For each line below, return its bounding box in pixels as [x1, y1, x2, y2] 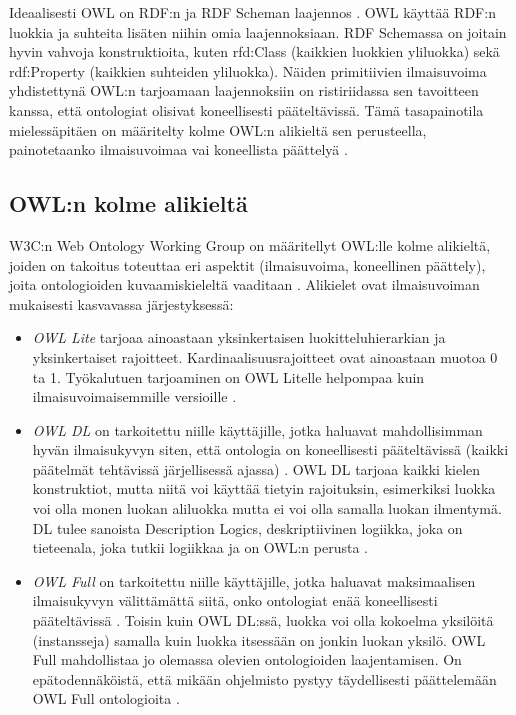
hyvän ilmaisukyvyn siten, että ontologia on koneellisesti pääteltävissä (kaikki [32, 439, 509, 460]
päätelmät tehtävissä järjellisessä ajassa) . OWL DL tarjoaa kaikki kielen [32, 458, 481, 479]
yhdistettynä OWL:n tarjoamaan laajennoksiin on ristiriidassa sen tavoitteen [9, 80, 479, 101]
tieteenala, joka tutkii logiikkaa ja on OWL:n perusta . [32, 537, 368, 558]
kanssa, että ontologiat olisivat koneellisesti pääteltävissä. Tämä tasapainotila [9, 99, 484, 120]
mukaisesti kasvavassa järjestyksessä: [9, 293, 234, 314]
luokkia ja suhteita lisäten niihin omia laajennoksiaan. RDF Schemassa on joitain [9, 21, 507, 42]
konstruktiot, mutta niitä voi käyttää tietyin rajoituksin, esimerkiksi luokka [32, 478, 496, 499]
